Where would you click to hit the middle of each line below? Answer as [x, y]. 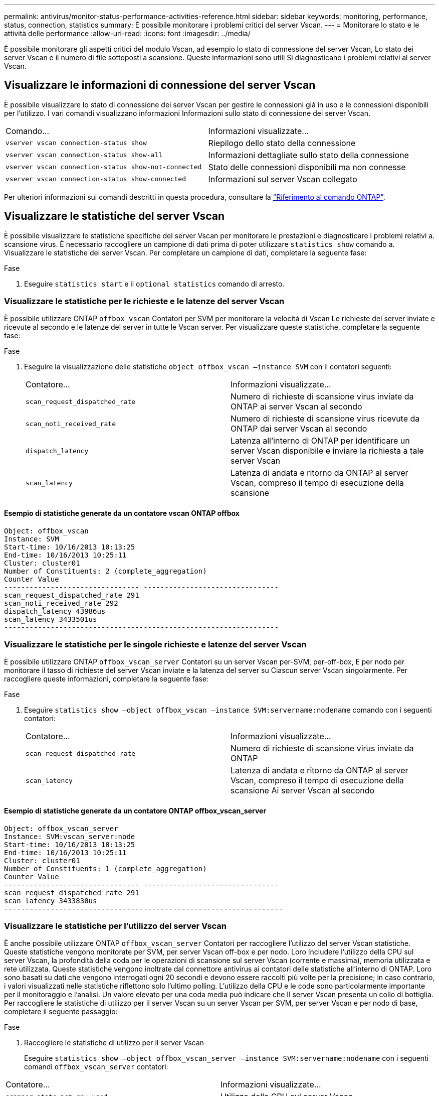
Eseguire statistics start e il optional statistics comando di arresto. [154, 284]
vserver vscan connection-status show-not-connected [104, 167]
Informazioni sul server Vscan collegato [283, 179]
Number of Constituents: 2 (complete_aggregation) [105, 571]
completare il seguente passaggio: [61, 1012]
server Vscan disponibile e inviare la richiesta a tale [327, 451]
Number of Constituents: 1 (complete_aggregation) [105, 868]
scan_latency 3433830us [51, 901]
